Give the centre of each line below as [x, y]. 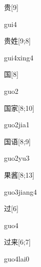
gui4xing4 [19, 57]
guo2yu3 [17, 158]
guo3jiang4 [20, 191]
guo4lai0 [17, 258]
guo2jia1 [17, 125]
